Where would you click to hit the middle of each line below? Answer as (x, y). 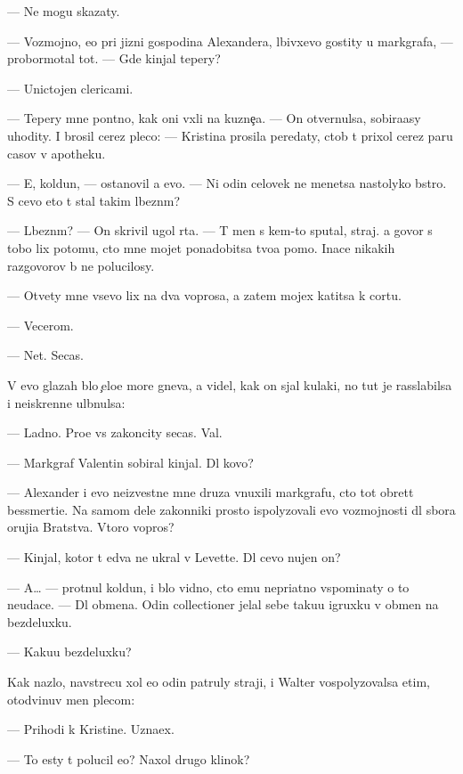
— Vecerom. (41, 325)
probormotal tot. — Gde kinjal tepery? (114, 58)
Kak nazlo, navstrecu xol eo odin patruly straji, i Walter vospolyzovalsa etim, (219, 682)
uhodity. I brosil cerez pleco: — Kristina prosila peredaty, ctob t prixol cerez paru (230, 135)
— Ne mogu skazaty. (64, 11)
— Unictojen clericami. (70, 88)
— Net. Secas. (46, 355)
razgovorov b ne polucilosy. (81, 265)
